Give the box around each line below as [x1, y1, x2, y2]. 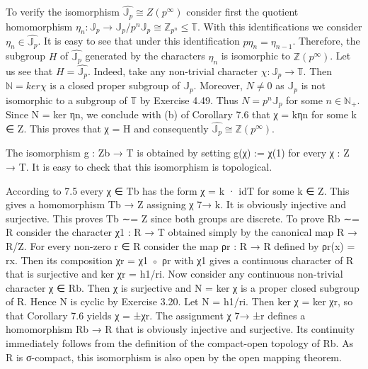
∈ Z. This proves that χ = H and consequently [6, 120, 209, 135]
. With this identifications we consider [197, 18, 362, 33]
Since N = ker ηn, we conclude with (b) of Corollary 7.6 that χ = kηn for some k [6, 107, 357, 122]
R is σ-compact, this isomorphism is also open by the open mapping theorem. [6, 349, 342, 364]
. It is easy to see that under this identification [38, 33, 240, 48]
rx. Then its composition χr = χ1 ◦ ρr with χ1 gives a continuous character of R [6, 252, 354, 267]
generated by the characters [85, 48, 205, 63]
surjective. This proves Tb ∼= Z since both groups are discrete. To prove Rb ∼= [6, 210, 360, 225]
